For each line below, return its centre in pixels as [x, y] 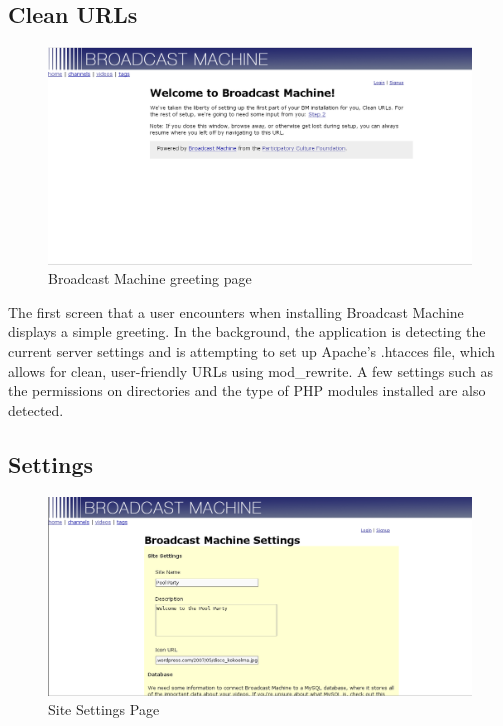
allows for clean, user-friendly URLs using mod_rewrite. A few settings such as [250, 370]
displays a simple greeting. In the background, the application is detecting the [247, 331]
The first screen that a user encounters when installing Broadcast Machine [236, 311]
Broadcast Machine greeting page [150, 278]
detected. [36, 409]
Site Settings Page [104, 709]
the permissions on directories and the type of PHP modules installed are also [247, 390]
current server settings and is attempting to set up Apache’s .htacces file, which [252, 350]
